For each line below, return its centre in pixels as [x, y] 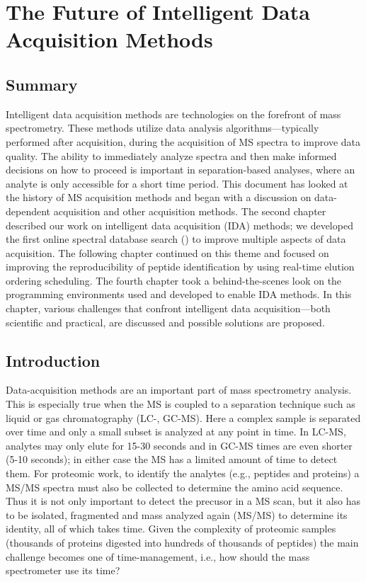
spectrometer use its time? [63, 570]
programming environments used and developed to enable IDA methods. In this [179, 294]
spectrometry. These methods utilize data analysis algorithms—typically [162, 128]
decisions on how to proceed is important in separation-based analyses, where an [181, 170]
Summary [42, 84]
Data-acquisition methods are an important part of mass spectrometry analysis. [179, 390]
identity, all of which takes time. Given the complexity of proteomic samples [171, 529]
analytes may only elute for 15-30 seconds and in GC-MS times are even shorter [179, 445]
